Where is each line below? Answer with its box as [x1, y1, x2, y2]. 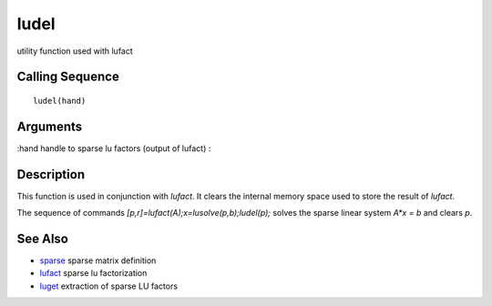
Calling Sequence [16, 69, 120, 85]
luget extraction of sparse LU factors [39, 280, 178, 291]
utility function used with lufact [16, 46, 134, 56]
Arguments [16, 118, 83, 134]
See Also [16, 230, 68, 246]
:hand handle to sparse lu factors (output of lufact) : [16, 142, 211, 154]
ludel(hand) [33, 96, 87, 106]
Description [16, 167, 86, 182]
